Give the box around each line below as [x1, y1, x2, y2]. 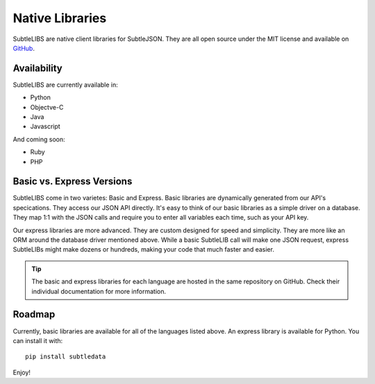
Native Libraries [12, 10, 107, 26]
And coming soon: [12, 135, 65, 143]
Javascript [30, 122, 60, 131]
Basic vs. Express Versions [12, 175, 133, 187]
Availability [12, 62, 62, 74]
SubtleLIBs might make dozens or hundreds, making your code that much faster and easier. [12, 245, 274, 254]
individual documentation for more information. [31, 287, 167, 295]
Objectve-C [30, 103, 64, 111]
